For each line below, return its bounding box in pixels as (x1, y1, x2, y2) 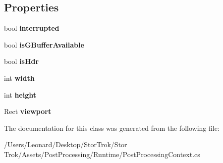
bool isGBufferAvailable (4, 39, 84, 50)
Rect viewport (4, 106, 52, 116)
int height (4, 89, 37, 100)
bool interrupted (4, 23, 59, 33)
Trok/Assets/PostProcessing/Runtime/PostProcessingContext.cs (4, 149, 200, 159)
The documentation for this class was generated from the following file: (4, 122, 220, 133)
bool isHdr (4, 56, 39, 66)
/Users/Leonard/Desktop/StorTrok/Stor (4, 139, 127, 150)
